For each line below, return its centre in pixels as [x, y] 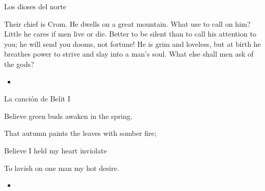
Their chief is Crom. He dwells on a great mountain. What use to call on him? [127, 23]
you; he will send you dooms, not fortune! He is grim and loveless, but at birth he [132, 44]
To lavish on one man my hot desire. [62, 168]
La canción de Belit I [37, 99]
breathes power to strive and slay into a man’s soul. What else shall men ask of [129, 54]
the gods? [19, 64]
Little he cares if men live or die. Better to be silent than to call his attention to [130, 34]
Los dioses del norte [35, 6]
